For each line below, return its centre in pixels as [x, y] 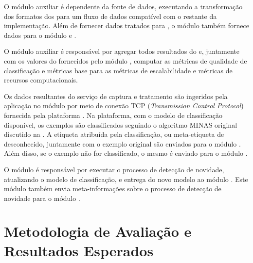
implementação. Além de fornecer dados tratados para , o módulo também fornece [126, 25]
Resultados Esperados [79, 250]
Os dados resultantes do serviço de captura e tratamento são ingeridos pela [116, 96]
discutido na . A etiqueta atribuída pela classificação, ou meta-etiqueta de [114, 134]
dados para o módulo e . [40, 35]
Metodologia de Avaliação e [98, 231]
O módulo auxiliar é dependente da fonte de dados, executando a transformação [123, 6]
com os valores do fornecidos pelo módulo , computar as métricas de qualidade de [126, 60]
